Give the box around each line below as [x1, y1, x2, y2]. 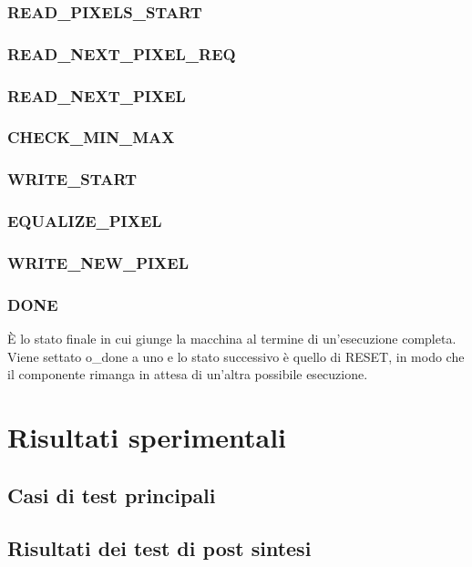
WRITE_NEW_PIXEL [7, 251, 190, 273]
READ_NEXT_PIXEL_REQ [7, 42, 236, 65]
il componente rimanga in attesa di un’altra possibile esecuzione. [7, 365, 368, 384]
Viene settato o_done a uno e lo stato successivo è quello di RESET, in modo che [7, 346, 465, 366]
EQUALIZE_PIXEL [7, 210, 162, 232]
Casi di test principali [7, 480, 216, 509]
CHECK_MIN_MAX [7, 126, 175, 149]
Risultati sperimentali [7, 418, 287, 456]
